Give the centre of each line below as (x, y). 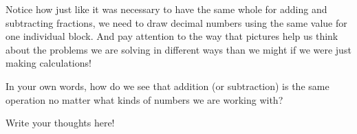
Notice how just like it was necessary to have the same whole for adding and (166, 9)
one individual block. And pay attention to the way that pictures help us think (172, 36)
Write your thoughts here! (60, 123)
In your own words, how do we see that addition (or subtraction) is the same (167, 86)
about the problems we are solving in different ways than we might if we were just (178, 49)
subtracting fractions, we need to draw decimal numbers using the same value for (176, 22)
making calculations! (48, 63)
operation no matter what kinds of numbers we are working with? (144, 99)
